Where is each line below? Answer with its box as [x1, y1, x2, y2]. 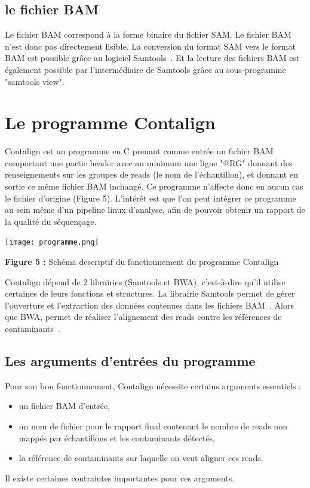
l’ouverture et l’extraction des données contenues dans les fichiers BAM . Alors [5, 298, 294, 311]
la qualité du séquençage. [5, 215, 97, 227]
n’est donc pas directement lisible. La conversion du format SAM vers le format [5, 39, 296, 52]
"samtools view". [5, 75, 65, 87]
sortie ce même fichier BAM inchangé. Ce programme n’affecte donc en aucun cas [5, 180, 303, 193]
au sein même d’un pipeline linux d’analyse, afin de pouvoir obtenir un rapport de [5, 203, 305, 216]
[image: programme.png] [5, 238, 99, 247]
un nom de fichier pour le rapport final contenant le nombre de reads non [19, 420, 287, 432]
